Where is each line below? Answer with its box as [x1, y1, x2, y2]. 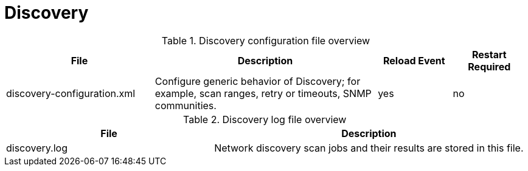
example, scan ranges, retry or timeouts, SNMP [155, 87, 372, 99]
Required [468, 60, 511, 73]
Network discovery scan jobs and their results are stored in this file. [214, 141, 524, 154]
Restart [471, 48, 507, 61]
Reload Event [383, 54, 445, 67]
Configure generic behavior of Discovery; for [155, 75, 361, 87]
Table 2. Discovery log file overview [183, 113, 347, 126]
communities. [155, 99, 217, 112]
